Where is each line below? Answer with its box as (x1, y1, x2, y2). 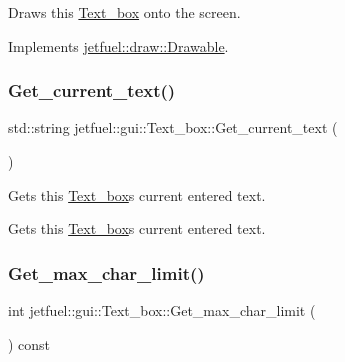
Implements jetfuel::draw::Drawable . (8, 35, 229, 56)
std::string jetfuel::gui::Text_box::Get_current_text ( (8, 117, 338, 138)
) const (8, 333, 51, 354)
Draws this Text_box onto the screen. (8, 2, 241, 22)
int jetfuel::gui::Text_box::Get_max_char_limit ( (8, 300, 316, 320)
